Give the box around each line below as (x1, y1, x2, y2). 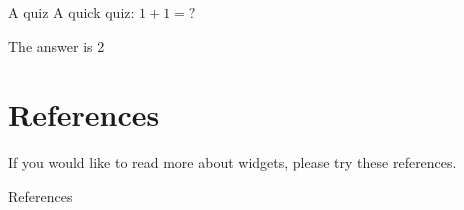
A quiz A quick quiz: (8, 2, 135, 22)
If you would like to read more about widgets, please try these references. (8, 152, 457, 173)
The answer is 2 (8, 35, 105, 56)
